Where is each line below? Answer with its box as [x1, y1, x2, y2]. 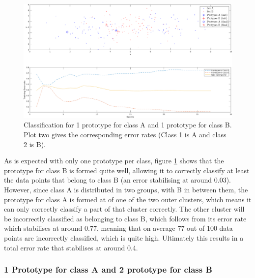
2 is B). [24, 139, 46, 149]
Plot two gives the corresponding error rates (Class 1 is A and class [24, 129, 227, 140]
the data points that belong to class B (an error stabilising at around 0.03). [4, 175, 231, 185]
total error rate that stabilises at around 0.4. [4, 242, 138, 252]
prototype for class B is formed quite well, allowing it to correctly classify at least [4, 165, 250, 175]
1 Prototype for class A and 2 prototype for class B [4, 263, 212, 276]
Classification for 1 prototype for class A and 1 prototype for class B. [24, 120, 232, 130]
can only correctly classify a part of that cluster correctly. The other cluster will [4, 204, 245, 214]
